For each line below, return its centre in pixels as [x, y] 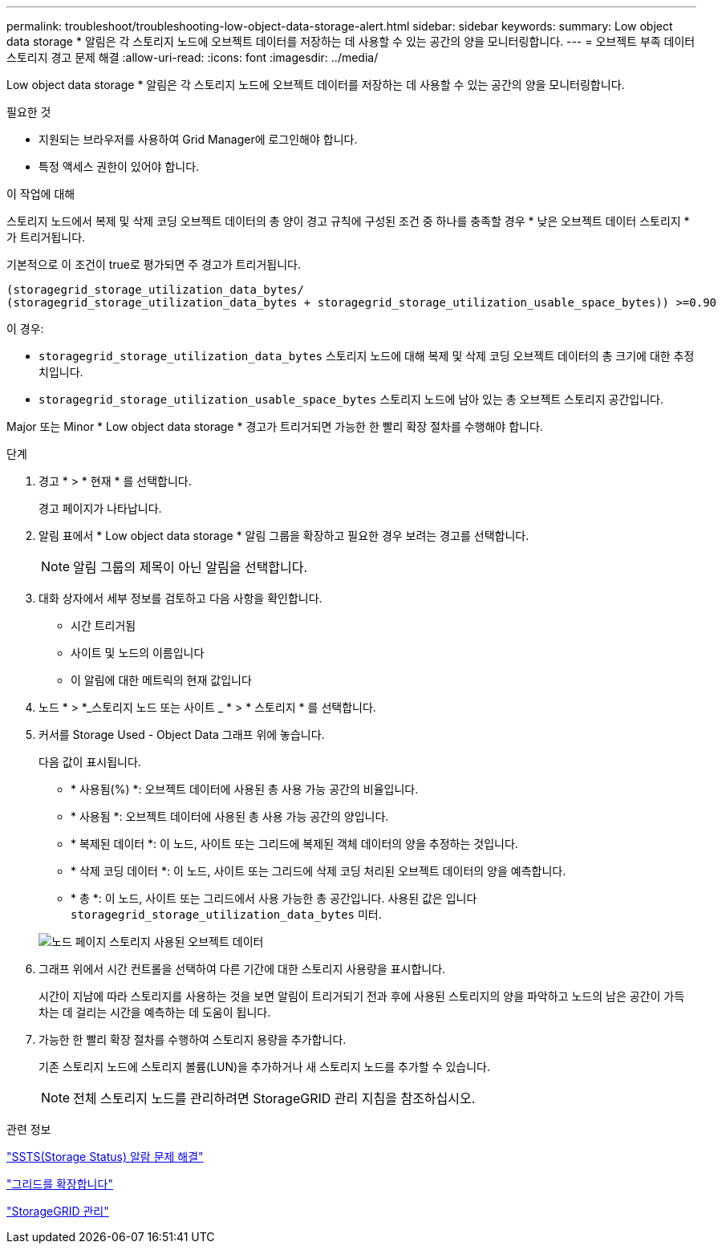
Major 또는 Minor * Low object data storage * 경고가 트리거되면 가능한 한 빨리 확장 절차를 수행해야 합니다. [275, 426]
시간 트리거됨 [103, 625]
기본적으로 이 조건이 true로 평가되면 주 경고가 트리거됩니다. [154, 264]
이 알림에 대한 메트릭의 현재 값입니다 [161, 680]
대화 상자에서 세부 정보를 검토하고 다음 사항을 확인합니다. [180, 598]
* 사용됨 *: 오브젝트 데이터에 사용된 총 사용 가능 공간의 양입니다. [230, 816]
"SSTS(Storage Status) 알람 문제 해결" [105, 1157]
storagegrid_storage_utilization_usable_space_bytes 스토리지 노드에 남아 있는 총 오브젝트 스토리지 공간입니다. [351, 399]
